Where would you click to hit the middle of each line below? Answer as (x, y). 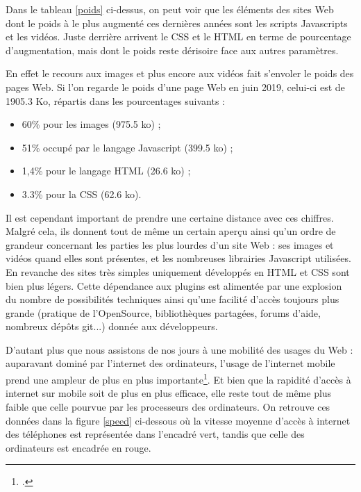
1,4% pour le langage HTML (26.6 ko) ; (106, 171)
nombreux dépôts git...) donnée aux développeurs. (112, 326)
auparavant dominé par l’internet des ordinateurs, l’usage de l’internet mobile (170, 363)
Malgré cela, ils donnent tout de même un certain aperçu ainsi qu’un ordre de (171, 231)
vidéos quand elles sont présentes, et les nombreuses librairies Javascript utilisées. (178, 258)
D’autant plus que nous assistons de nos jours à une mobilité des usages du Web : (179, 349)
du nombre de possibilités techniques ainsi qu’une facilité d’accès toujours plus (173, 299)
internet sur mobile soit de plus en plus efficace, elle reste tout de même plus (169, 393)
